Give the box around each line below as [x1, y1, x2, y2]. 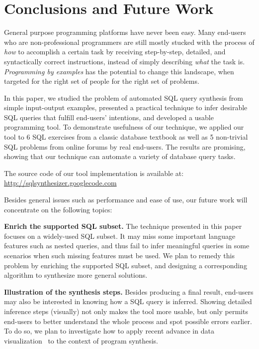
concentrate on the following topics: [4, 204, 112, 214]
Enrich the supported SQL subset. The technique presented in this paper [4, 221, 242, 231]
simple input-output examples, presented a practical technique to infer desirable [4, 102, 248, 113]
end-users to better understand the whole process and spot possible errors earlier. [4, 316, 252, 326]
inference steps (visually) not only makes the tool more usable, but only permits [4, 306, 248, 316]
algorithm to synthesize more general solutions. [4, 270, 148, 280]
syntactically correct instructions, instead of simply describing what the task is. [4, 56, 245, 66]
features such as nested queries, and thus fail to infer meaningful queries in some [4, 240, 250, 251]
